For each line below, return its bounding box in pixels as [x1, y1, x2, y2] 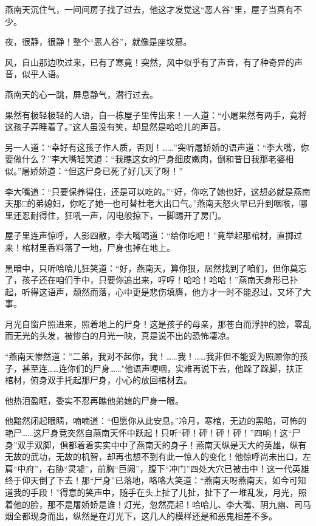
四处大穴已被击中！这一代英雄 [190, 462, 309, 474]
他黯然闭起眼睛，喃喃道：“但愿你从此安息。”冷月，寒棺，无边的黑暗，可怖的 [5, 414, 307, 427]
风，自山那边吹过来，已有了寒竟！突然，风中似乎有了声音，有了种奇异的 [5, 55, 294, 68]
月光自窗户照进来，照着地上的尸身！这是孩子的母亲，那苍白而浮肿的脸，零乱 [5, 317, 311, 330]
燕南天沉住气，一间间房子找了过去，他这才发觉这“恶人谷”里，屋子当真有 [5, 3, 294, 15]
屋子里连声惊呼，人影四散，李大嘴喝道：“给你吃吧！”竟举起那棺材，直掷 [5, 229, 294, 242]
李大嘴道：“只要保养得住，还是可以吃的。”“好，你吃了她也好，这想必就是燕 [5, 185, 302, 197]
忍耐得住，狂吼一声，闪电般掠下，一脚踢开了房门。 [21, 208, 226, 221]
